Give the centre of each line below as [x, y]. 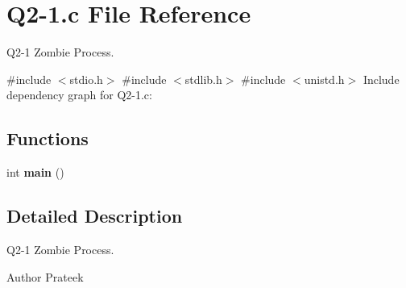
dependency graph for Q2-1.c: [79, 95]
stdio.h [86, 79]
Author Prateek [45, 276]
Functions [48, 138]
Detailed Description [95, 216]
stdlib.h [203, 79]
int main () [35, 172]
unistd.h [324, 79]
